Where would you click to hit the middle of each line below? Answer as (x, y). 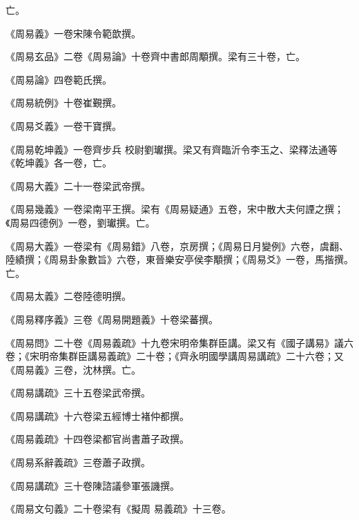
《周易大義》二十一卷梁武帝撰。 (78, 185)
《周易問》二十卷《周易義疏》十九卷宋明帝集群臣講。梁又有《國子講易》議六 (179, 342)
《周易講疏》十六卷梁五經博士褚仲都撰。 (97, 415)
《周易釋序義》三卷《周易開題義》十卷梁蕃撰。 (112, 319)
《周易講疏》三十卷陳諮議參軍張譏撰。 (93, 485)
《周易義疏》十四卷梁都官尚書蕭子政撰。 (97, 439)
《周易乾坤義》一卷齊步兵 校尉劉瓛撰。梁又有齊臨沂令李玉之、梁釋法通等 (172, 149)
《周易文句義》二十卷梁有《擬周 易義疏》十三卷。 (118, 509)
